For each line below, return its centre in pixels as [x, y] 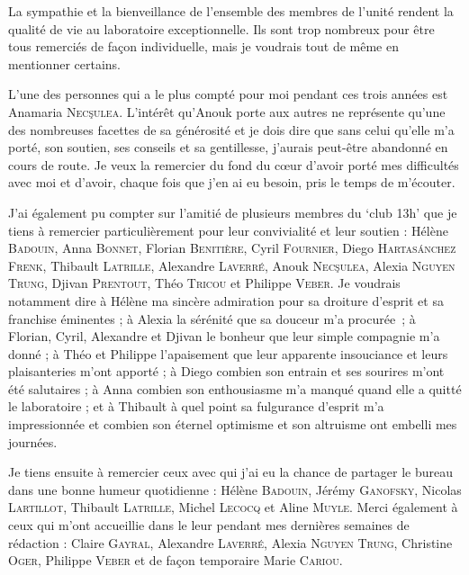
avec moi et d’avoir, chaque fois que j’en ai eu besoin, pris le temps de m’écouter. [232, 182]
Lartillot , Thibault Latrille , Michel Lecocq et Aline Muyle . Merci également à [233, 507]
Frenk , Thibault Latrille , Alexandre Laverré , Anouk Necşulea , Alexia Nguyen [232, 265]
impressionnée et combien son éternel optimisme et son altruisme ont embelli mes [233, 424]
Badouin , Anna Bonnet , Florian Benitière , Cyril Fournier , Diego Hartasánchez [232, 248]
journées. [33, 441]
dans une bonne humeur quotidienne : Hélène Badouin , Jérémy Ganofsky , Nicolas [235, 489]
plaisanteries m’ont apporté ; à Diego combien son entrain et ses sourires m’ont [226, 371]
